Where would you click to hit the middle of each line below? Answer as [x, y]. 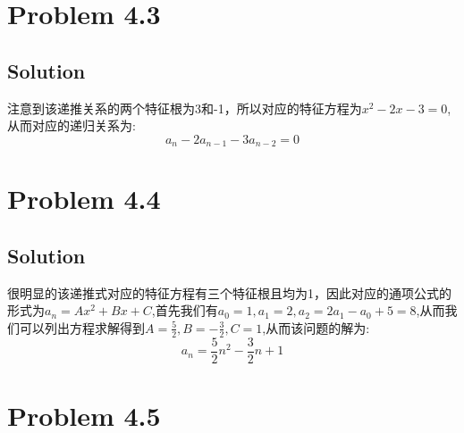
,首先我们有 [185, 310]
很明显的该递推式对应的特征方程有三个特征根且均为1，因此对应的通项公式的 [229, 292]
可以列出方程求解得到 [82, 327]
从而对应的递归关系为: [72, 125]
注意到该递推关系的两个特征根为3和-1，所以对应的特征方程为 [185, 108]
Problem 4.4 [84, 199]
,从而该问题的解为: [316, 327]
